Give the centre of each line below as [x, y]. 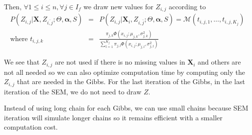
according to [187, 6]
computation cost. [31, 127]
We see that [22, 62]
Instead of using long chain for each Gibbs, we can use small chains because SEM [126, 108]
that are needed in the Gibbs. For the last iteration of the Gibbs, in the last [131, 81]
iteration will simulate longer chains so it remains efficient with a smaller [113, 117]
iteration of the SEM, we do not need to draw [73, 91]
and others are [219, 62]
